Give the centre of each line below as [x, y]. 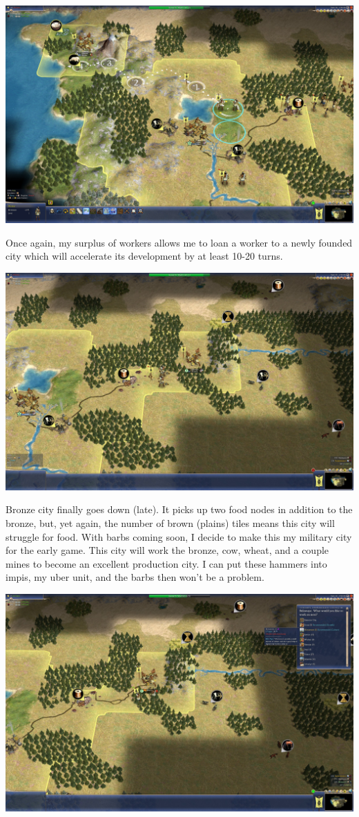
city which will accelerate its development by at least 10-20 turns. [144, 256]
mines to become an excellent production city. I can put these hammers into [166, 563]
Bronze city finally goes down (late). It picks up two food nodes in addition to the [179, 509]
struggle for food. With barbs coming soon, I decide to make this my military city [179, 536]
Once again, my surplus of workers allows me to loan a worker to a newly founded [179, 242]
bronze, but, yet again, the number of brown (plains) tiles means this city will [170, 522]
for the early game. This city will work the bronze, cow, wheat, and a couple [167, 550]
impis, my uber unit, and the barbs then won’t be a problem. [135, 577]
